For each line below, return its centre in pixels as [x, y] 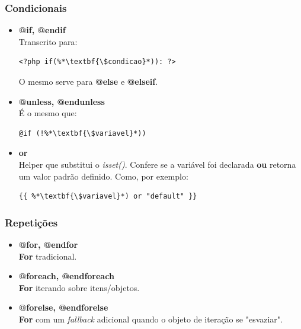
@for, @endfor [48, 244]
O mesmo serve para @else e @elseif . [88, 81]
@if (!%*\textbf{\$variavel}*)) [82, 133]
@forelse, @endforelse [63, 307]
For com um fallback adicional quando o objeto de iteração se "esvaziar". [150, 319]
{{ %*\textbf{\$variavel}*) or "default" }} [108, 197]
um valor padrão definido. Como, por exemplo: [103, 176]
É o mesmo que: [48, 113]
